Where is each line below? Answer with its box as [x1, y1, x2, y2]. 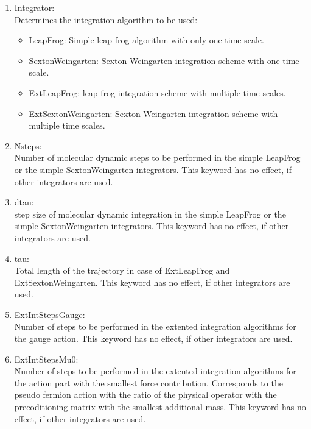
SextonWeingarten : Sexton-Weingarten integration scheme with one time [29, 54, 299, 66]
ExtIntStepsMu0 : [14, 352, 79, 365]
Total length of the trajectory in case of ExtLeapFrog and [14, 264, 230, 277]
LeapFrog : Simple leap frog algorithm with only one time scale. [29, 34, 264, 46]
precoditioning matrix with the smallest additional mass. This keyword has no [14, 400, 306, 413]
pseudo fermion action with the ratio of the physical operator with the [14, 388, 277, 401]
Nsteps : [14, 139, 42, 152]
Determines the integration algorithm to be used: [14, 13, 198, 26]
